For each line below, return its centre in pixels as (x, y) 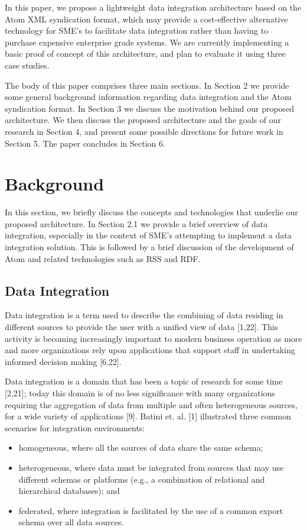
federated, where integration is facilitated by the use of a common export (151, 510)
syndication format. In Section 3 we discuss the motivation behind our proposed (150, 108)
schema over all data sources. (71, 522)
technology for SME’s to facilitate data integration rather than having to (137, 30)
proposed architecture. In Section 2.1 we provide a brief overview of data (136, 223)
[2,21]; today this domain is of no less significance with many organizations (140, 392)
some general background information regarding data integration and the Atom (148, 97)
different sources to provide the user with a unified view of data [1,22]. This (141, 327)
